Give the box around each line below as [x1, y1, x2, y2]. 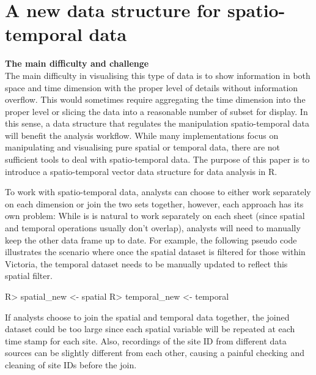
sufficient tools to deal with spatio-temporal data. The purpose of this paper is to [5, 153, 310, 166]
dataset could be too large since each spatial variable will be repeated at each [5, 322, 295, 335]
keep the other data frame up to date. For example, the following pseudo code [5, 233, 297, 246]
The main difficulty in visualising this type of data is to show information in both [5, 69, 310, 81]
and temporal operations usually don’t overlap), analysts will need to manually [5, 221, 301, 234]
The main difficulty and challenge [5, 57, 149, 70]
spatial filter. [5, 269, 53, 282]
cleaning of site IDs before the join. [5, 358, 137, 371]
